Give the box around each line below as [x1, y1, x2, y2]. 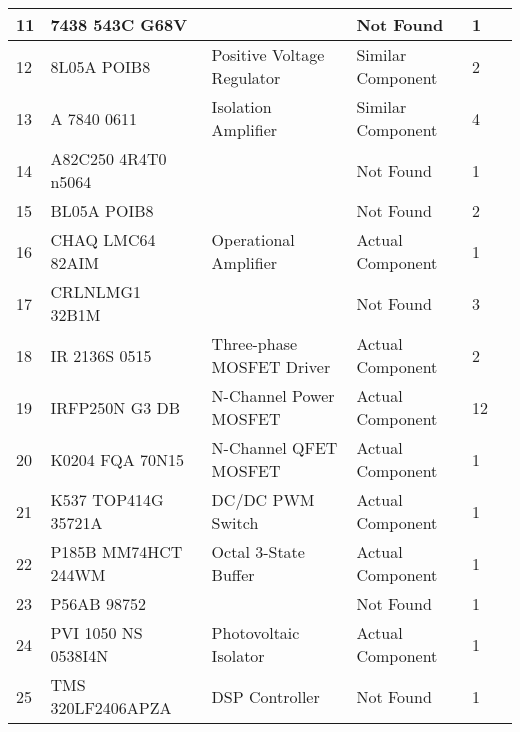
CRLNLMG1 [50, 280, 141, 303]
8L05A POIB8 [50, 54, 151, 78]
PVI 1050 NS [50, 621, 143, 644]
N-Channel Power [211, 384, 335, 407]
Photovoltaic [211, 621, 300, 644]
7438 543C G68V [50, 13, 188, 36]
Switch [211, 511, 259, 534]
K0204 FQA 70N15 [50, 447, 184, 471]
